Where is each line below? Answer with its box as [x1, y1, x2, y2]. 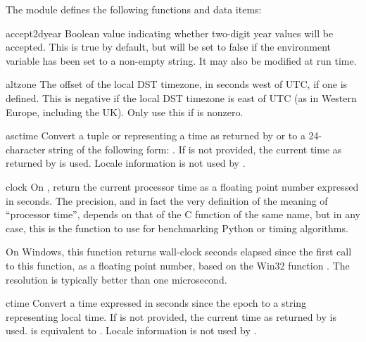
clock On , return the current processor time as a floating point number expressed [6, 179, 359, 194]
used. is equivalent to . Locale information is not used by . [6, 323, 257, 338]
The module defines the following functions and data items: [6, 2, 262, 16]
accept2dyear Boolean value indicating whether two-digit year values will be [6, 25, 334, 40]
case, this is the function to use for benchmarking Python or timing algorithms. [6, 220, 348, 235]
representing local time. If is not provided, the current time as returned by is [6, 309, 336, 324]
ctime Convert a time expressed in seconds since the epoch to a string [6, 296, 307, 310]
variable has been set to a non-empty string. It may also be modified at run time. [6, 53, 357, 68]
